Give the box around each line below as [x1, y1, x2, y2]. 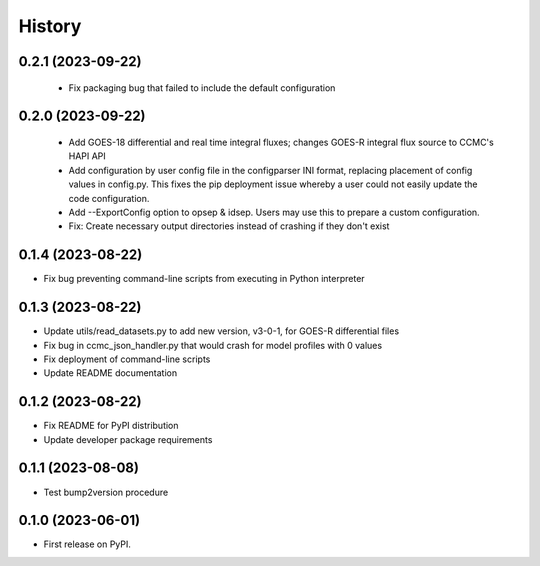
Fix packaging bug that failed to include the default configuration [68, 81, 336, 94]
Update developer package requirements [43, 433, 213, 445]
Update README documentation [43, 367, 178, 379]
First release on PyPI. [43, 538, 132, 550]
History [18, 15, 82, 37]
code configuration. [68, 192, 150, 204]
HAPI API [68, 150, 107, 162]
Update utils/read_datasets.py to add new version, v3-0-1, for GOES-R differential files [43, 325, 400, 337]
